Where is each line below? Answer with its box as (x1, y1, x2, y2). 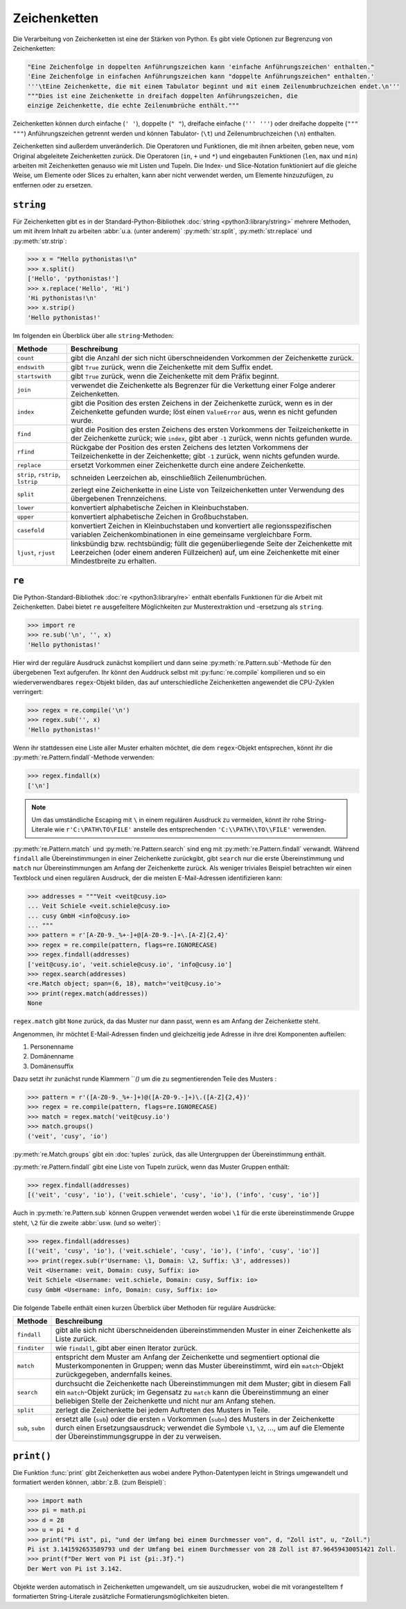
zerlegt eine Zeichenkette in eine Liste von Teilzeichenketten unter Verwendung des (70, 485, 344, 495)
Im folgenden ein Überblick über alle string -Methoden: (12, 331, 174, 339)
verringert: (12, 688, 44, 696)
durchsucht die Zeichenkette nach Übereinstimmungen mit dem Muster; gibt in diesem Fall (55, 1379, 351, 1388)
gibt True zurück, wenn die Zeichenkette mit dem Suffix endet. (70, 362, 274, 372)
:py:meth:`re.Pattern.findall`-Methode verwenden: (12, 753, 155, 761)
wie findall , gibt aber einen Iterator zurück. (55, 1343, 197, 1353)
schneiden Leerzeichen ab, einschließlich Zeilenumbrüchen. (70, 473, 267, 482)
